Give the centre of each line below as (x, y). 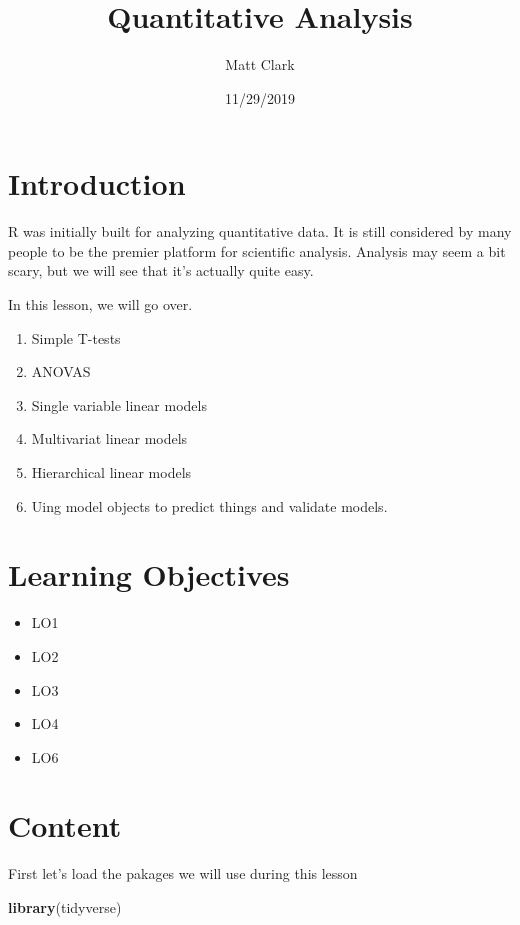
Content (65, 825)
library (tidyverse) (65, 907)
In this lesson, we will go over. (100, 304)
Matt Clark (260, 64)
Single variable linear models (119, 404)
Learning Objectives (149, 574)
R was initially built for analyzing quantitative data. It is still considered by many (260, 231)
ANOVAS (61, 371)
